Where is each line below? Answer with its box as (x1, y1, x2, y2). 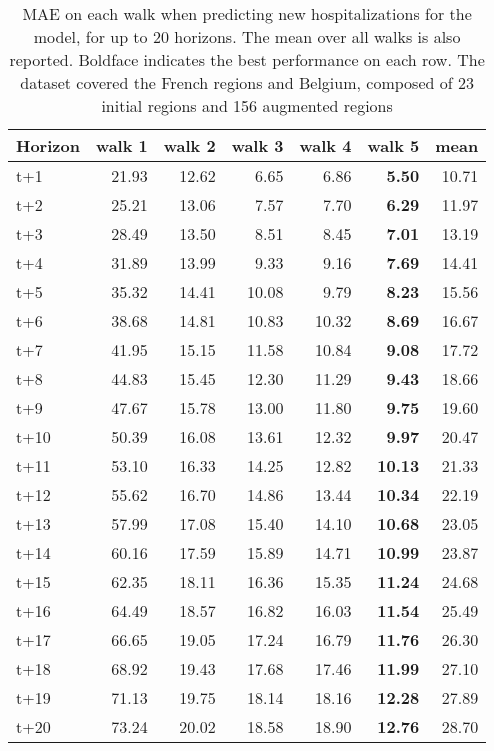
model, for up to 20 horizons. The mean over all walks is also (33, 25, 461, 48)
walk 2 (163, 134, 216, 157)
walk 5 (367, 134, 420, 157)
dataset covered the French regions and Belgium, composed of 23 (20, 71, 474, 94)
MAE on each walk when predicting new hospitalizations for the (22, 2, 472, 25)
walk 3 (231, 134, 284, 157)
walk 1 (95, 134, 148, 157)
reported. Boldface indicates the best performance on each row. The (9, 48, 485, 71)
